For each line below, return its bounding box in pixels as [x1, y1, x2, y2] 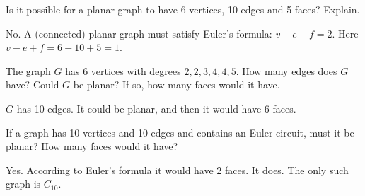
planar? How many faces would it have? [6, 139, 178, 154]
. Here [332, 25, 359, 40]
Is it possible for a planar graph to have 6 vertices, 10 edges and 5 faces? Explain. [6, 2, 360, 16]
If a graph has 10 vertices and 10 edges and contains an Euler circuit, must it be [6, 125, 354, 139]
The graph [6, 63, 51, 78]
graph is [6, 176, 41, 191]
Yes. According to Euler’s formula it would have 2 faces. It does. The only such [6, 162, 349, 177]
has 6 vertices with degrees [65, 63, 181, 78]
